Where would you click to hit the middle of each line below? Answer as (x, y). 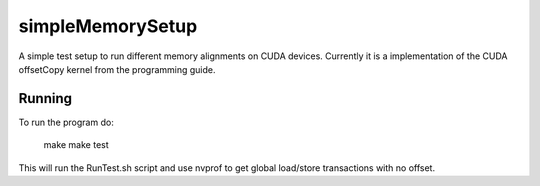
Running (45, 98)
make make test (76, 145)
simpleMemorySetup (108, 26)
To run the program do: (66, 122)
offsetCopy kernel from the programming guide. (117, 69)
